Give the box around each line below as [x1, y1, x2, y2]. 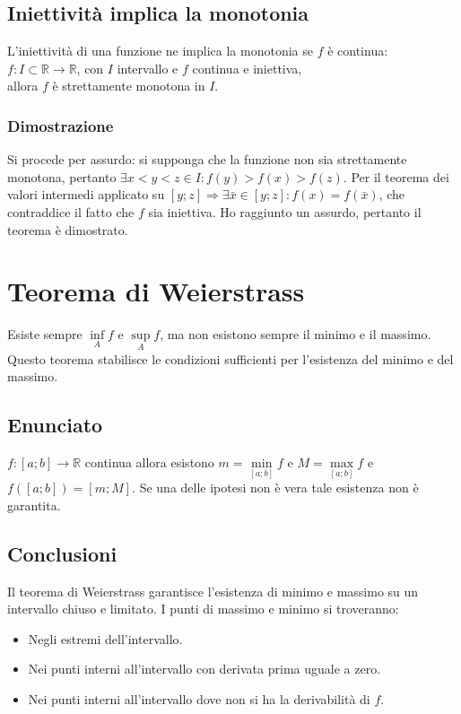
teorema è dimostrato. [7, 220, 128, 239]
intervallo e [117, 58, 178, 77]
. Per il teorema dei [343, 167, 449, 186]
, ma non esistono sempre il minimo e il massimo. [160, 325, 431, 344]
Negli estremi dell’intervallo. [28, 629, 183, 648]
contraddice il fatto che [7, 202, 135, 221]
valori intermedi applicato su [7, 185, 165, 204]
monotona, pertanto [7, 167, 117, 186]
